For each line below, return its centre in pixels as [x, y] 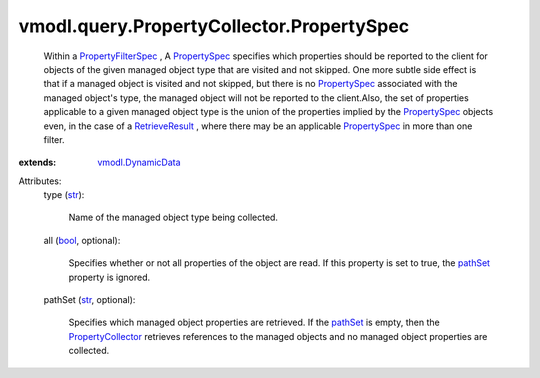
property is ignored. [109, 277]
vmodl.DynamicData [139, 162]
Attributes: [40, 181]
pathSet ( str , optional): [89, 300]
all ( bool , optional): [82, 240]
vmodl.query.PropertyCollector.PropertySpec [214, 26]
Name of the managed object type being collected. [173, 217]
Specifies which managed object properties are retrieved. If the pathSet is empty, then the [254, 322]
